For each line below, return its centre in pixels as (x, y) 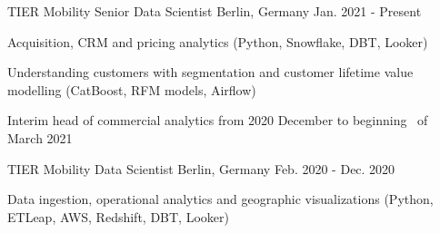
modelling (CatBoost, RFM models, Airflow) (132, 89)
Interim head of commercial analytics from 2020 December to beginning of (218, 120)
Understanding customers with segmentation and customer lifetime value (210, 72)
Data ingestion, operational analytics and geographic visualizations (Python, (220, 199)
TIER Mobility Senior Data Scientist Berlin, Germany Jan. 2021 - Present (215, 11)
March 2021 (40, 137)
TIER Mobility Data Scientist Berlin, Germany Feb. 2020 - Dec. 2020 (201, 168)
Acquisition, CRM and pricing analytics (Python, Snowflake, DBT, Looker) (218, 41)
